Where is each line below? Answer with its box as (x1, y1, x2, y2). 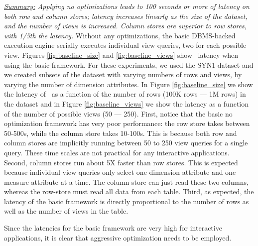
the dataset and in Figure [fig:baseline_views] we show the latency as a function (4, 98, 249, 109)
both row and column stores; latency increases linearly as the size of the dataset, (4, 10, 248, 21)
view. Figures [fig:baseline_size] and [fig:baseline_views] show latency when (4, 49, 239, 60)
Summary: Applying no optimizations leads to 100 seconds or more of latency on (4, 1, 250, 11)
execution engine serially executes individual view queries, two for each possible (4, 40, 247, 50)
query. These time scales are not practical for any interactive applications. (4, 147, 230, 157)
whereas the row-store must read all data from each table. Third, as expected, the (4, 186, 254, 197)
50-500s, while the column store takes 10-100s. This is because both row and (4, 127, 237, 138)
